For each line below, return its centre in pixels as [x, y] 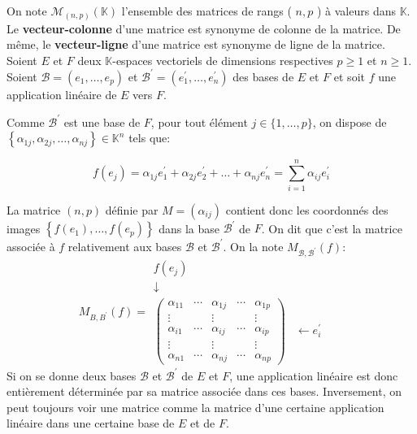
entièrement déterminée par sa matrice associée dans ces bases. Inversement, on [204, 391]
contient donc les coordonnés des [307, 209]
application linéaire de [62, 94]
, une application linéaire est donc [314, 375]
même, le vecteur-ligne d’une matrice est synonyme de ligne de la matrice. [196, 44]
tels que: [150, 138]
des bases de [263, 76]
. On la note [253, 246]
